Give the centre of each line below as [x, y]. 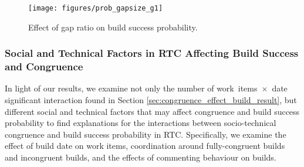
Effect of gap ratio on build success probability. [113, 27]
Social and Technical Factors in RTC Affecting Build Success [152, 53]
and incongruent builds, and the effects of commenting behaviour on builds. [141, 157]
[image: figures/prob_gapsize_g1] [96, 8]
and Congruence [44, 67]
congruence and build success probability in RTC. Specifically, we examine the [146, 134]
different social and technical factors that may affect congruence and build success [152, 111]
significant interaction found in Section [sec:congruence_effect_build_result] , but [151, 99]
